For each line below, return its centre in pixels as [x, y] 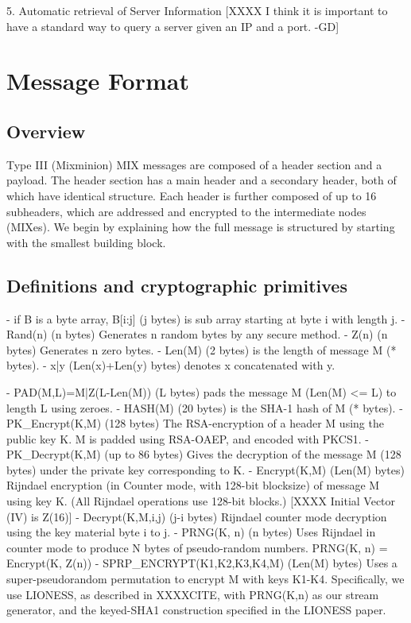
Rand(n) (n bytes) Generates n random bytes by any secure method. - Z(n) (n [197, 334]
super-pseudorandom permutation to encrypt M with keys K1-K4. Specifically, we [205, 579]
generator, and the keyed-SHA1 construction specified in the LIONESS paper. [196, 610]
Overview [46, 131]
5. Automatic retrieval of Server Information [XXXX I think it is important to [197, 10]
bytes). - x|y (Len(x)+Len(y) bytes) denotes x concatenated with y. [171, 365]
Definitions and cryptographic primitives [177, 285]
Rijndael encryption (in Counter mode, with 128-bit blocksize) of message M [193, 485]
